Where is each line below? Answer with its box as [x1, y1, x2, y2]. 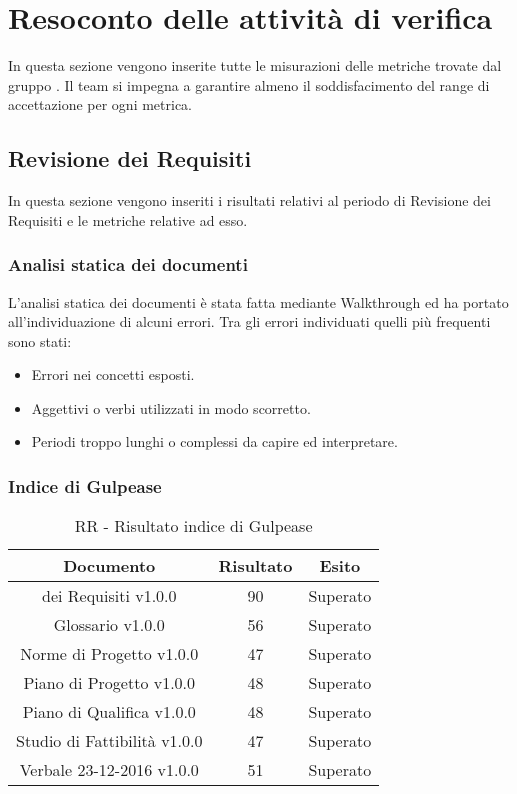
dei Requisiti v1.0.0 [41, 584, 177, 608]
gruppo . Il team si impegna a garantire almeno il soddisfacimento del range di [8, 74, 490, 95]
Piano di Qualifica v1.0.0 [22, 700, 196, 724]
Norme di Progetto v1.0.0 [20, 642, 199, 666]
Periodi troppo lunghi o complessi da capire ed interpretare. [31, 431, 398, 452]
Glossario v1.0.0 [53, 613, 165, 637]
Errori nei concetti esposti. [31, 364, 195, 385]
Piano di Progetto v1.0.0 [23, 671, 196, 695]
